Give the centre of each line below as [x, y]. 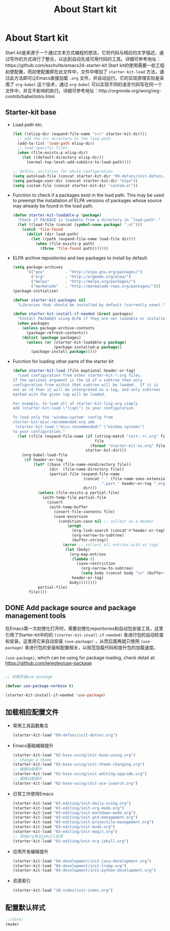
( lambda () [83, 559]
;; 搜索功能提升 [27, 779]
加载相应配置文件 [32, 712]
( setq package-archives [38, 268]
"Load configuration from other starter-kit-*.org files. [80, 376]
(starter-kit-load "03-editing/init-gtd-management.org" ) [75, 818]
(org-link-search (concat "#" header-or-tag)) [120, 531]
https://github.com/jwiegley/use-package [49, 663]
